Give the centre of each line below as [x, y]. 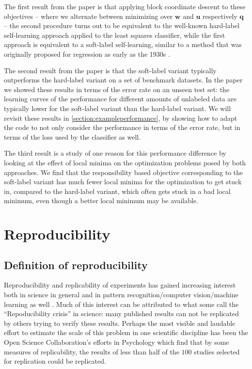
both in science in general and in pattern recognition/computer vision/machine [121, 295]
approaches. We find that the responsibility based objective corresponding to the [124, 172]
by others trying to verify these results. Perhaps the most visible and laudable [120, 323]
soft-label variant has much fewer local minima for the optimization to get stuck [123, 182]
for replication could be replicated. [55, 361]
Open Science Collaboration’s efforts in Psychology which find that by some [117, 342]
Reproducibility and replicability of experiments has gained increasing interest [120, 285]
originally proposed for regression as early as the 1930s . [87, 54]
